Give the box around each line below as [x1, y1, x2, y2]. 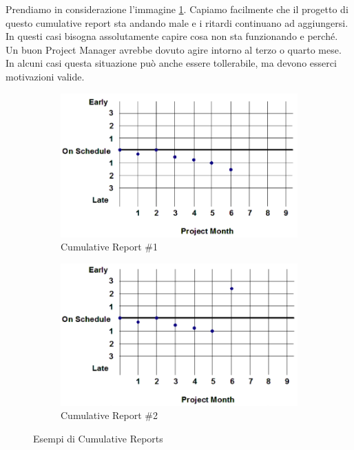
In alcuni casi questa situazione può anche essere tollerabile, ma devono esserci [6, 56, 337, 70]
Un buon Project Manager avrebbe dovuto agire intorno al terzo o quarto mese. [6, 42, 342, 56]
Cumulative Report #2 [61, 408, 158, 422]
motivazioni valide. [6, 69, 85, 83]
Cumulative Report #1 [61, 239, 158, 254]
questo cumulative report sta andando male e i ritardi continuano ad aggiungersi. [6, 15, 348, 30]
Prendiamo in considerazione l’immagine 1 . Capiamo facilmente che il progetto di [6, 2, 348, 16]
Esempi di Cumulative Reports [33, 431, 163, 446]
